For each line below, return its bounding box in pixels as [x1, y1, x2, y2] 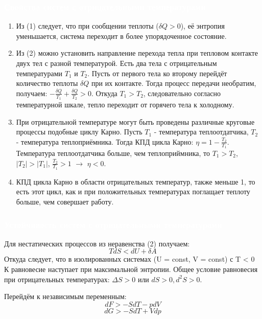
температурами [16, 67, 63, 78]
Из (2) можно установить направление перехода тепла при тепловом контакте [16, 48, 258, 58]
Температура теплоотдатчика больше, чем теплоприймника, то [16, 148, 210, 158]
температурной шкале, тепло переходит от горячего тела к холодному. [16, 99, 234, 110]
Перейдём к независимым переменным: [4, 291, 127, 302]
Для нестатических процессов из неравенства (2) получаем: [4, 238, 190, 248]
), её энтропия [180, 20, 225, 31]
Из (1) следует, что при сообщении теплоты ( [16, 20, 159, 31]
